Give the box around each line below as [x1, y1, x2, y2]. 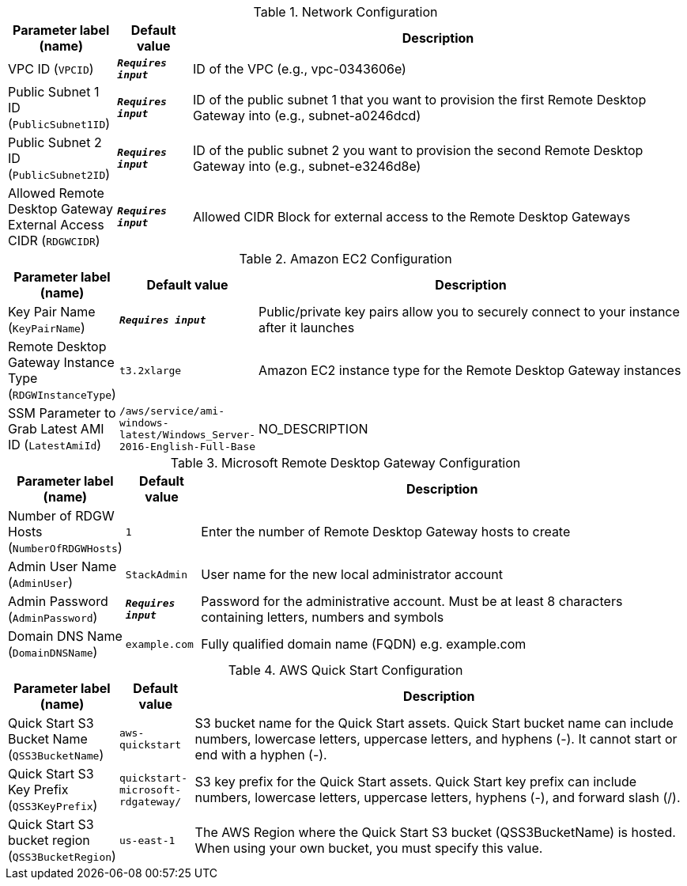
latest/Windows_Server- [119, 429, 256, 441]
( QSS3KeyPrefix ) [8, 797, 98, 813]
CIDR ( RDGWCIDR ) [8, 233, 100, 248]
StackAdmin [125, 568, 188, 581]
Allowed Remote [8, 185, 104, 201]
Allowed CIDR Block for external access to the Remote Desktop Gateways [193, 209, 631, 225]
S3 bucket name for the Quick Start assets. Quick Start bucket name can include [194, 715, 674, 731]
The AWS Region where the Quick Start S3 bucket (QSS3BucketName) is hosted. [194, 824, 676, 840]
